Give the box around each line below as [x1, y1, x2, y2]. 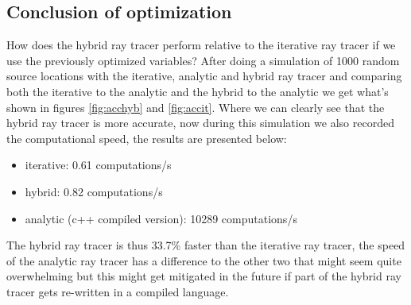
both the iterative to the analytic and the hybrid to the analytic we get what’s [6, 83, 389, 99]
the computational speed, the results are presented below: [6, 129, 287, 146]
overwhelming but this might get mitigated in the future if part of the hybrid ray [6, 268, 401, 284]
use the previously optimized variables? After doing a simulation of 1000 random [6, 52, 400, 68]
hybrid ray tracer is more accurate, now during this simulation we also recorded [6, 114, 394, 131]
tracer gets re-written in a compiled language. [6, 283, 229, 299]
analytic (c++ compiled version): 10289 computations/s [25, 210, 297, 226]
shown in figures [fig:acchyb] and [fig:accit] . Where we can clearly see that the [6, 98, 385, 115]
